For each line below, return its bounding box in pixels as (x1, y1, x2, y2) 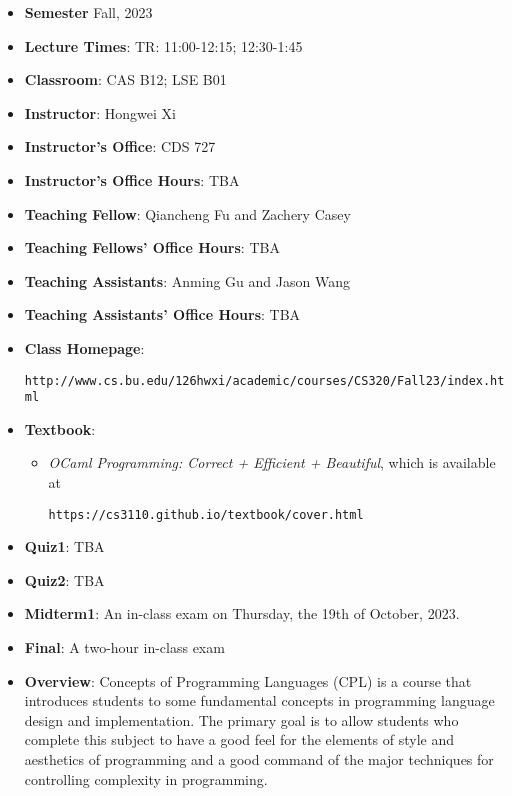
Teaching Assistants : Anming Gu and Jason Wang (24, 270, 350, 291)
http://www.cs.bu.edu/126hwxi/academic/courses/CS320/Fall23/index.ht (24, 373, 505, 388)
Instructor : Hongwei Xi (24, 102, 176, 123)
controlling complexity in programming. (24, 768, 268, 789)
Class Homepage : (24, 337, 145, 358)
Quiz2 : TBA (24, 569, 105, 590)
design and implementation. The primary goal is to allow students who (24, 709, 459, 730)
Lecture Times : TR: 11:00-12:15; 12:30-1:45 (24, 35, 303, 56)
